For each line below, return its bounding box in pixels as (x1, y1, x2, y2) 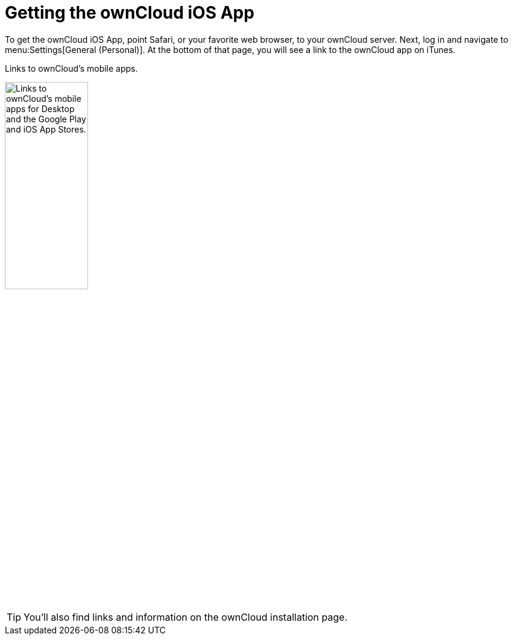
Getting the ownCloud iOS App (5, 2, 254, 23)
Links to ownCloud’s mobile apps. (5, 63, 138, 74)
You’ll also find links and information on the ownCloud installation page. (24, 610, 348, 623)
